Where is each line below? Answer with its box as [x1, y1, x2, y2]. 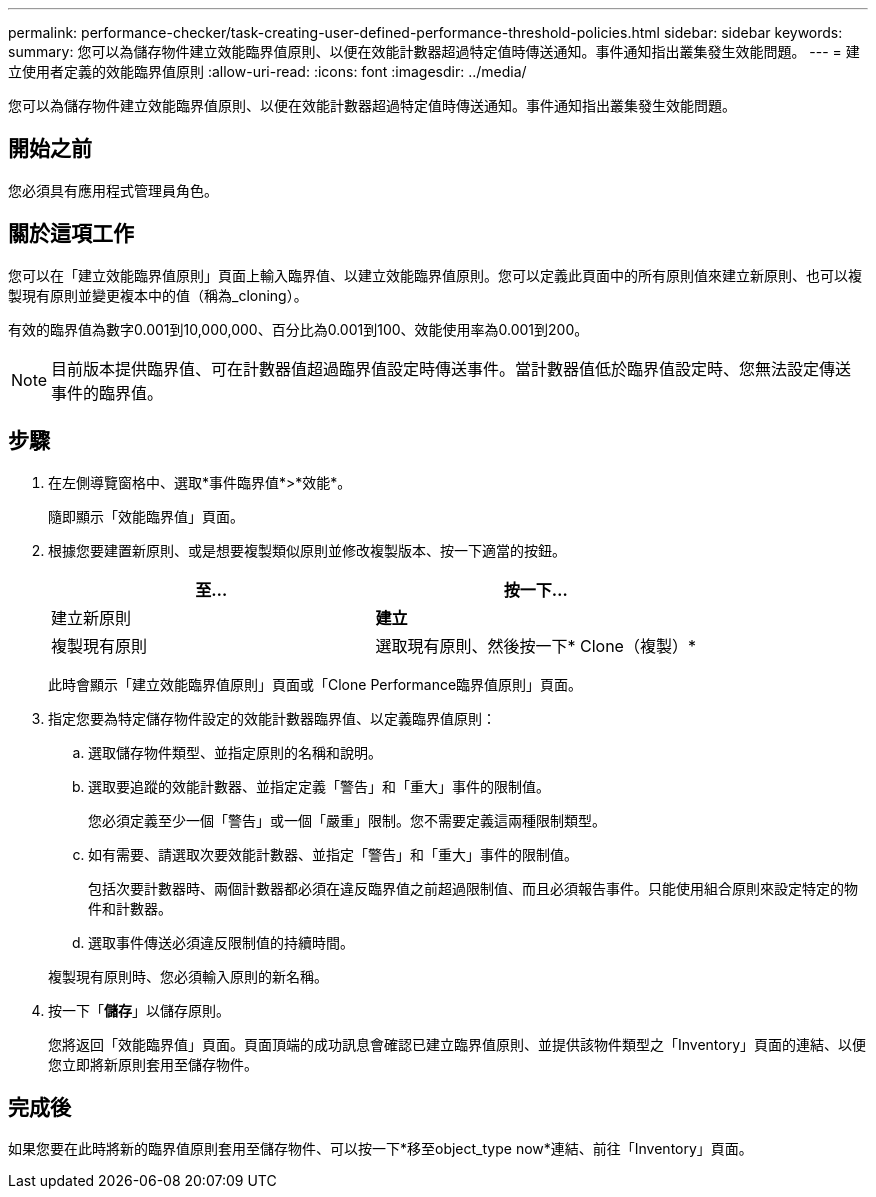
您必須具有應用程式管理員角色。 [8, 181, 218, 199]
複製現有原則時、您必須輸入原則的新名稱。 [48, 967, 328, 985]
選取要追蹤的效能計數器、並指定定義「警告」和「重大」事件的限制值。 [88, 777, 550, 795]
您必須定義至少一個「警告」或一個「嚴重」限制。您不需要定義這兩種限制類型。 [88, 811, 606, 829]
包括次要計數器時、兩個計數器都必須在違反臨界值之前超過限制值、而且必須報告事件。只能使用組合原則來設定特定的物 [88, 879, 858, 897]
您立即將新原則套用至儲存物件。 [48, 1055, 258, 1073]
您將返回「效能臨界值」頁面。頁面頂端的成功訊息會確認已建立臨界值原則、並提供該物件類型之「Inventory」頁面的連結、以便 [48, 1035, 867, 1053]
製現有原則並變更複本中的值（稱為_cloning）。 [8, 286, 308, 304]
